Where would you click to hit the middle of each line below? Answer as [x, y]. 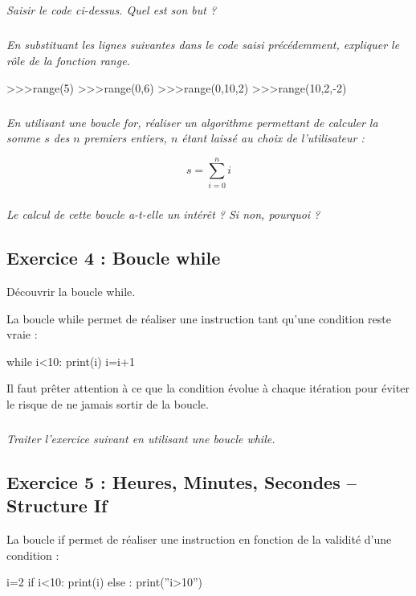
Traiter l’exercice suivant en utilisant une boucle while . [141, 438]
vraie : [22, 334]
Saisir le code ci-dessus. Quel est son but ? [112, 10]
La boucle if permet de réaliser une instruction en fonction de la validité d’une [199, 539]
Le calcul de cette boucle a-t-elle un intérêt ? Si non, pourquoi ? [163, 214]
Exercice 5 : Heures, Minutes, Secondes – [181, 481]
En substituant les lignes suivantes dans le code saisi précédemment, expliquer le [203, 45]
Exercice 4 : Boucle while [114, 258]
